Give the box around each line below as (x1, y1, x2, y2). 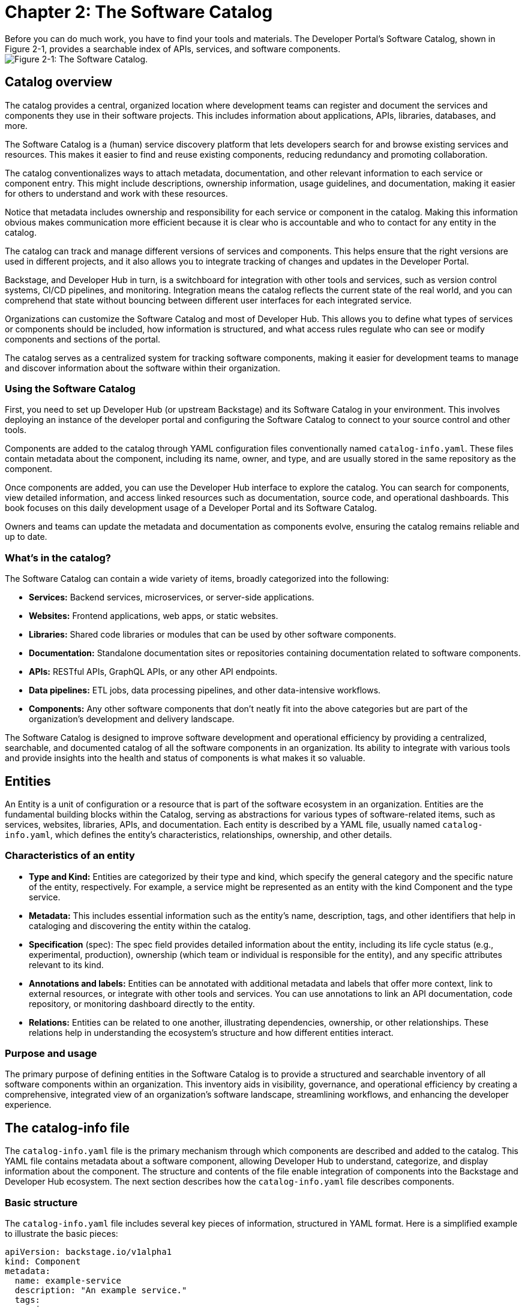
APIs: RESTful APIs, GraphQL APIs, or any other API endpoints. (29, 666, 278, 677)
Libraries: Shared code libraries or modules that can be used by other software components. (29, 629, 397, 640)
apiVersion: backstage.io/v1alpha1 (5, 1247, 172, 1257)
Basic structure (5, 1196, 78, 1209)
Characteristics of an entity (5, 849, 135, 862)
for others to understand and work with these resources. (5, 188, 228, 199)
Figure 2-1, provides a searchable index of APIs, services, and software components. (5, 43, 341, 54)
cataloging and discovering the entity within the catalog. (29, 920, 251, 931)
